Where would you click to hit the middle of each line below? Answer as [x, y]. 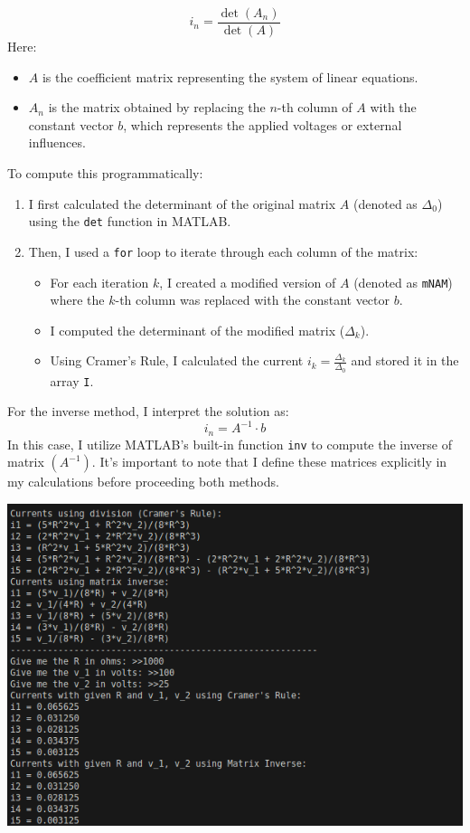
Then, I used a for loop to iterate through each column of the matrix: [223, 251]
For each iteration [99, 282]
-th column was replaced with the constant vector [253, 300]
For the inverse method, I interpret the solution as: [148, 411]
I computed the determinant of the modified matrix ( [197, 330]
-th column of [315, 107]
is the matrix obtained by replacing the [157, 107]
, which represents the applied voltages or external [263, 124]
